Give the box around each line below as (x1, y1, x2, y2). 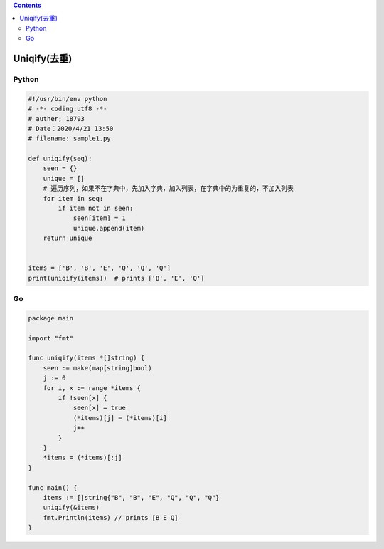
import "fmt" (28, 334, 74, 342)
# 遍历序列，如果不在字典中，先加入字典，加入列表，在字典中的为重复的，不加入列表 (43, 184, 294, 192)
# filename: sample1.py (28, 135, 112, 142)
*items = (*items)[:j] (43, 454, 122, 462)
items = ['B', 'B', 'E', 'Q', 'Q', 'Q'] (28, 264, 171, 272)
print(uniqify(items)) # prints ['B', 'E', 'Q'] (28, 274, 205, 282)
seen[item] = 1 (73, 214, 126, 222)
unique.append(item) (73, 224, 145, 232)
